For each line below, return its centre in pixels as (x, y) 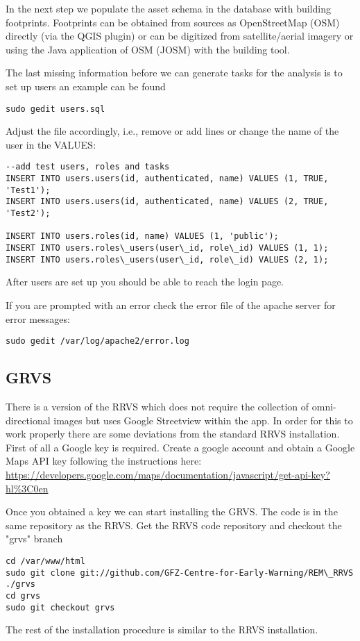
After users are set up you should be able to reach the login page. (145, 282)
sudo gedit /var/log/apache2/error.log (97, 341)
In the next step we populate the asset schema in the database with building (168, 8)
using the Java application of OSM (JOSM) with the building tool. (148, 49)
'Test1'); (28, 190)
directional (28, 420)
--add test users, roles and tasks (88, 167)
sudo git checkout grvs (60, 607)
